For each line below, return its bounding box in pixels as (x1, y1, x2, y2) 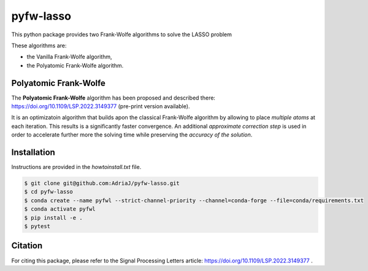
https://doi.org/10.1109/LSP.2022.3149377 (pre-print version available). (11, 103, 190, 110)
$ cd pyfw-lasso (24, 188, 74, 195)
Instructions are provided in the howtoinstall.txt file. (11, 163, 142, 171)
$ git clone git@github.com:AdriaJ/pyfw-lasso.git (24, 180, 180, 187)
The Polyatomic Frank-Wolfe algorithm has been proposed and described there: (11, 94, 216, 101)
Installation (11, 147, 55, 157)
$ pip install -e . (24, 214, 83, 221)
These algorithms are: (11, 42, 67, 49)
